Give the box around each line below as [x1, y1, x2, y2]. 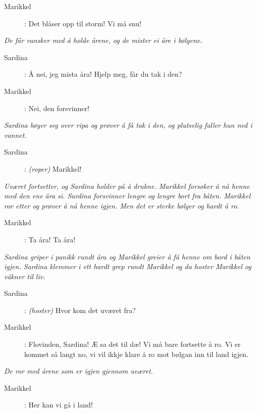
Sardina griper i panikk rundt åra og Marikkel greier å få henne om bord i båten [4, 251, 250, 262]
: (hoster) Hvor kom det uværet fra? [24, 304, 136, 315]
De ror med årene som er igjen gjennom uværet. [4, 366, 153, 376]
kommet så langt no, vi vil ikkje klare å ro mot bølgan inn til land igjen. [24, 348, 248, 359]
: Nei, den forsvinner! [24, 102, 89, 113]
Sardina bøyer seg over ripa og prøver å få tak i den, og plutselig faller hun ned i [4, 120, 252, 130]
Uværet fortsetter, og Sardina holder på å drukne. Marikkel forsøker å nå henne [4, 180, 250, 191]
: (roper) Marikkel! [24, 163, 82, 174]
